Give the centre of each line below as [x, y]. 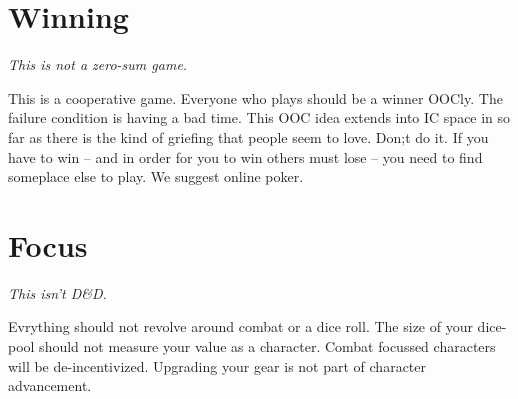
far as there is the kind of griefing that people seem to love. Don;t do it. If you [248, 136]
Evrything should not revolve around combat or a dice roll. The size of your [240, 326]
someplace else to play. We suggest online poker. [156, 176]
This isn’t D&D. [57, 292]
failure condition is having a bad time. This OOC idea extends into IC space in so [259, 117]
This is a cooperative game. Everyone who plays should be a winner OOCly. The [255, 97]
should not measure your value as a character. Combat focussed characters [267, 346]
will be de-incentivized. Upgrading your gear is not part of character [217, 365]
